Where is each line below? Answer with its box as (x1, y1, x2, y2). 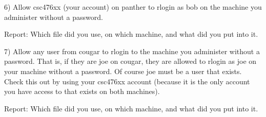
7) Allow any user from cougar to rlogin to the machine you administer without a (4, 45, 260, 56)
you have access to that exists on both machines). (4, 86, 160, 97)
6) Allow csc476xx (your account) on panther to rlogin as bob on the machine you (4, 2, 262, 12)
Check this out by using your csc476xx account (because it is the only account (4, 76, 250, 86)
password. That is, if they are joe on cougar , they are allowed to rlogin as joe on (4, 56, 257, 66)
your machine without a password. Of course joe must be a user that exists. (4, 65, 242, 76)
